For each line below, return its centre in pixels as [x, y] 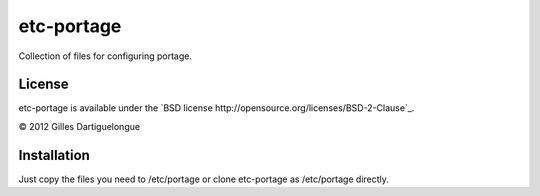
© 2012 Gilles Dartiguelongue [79, 126]
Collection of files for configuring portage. [105, 56]
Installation [54, 155]
